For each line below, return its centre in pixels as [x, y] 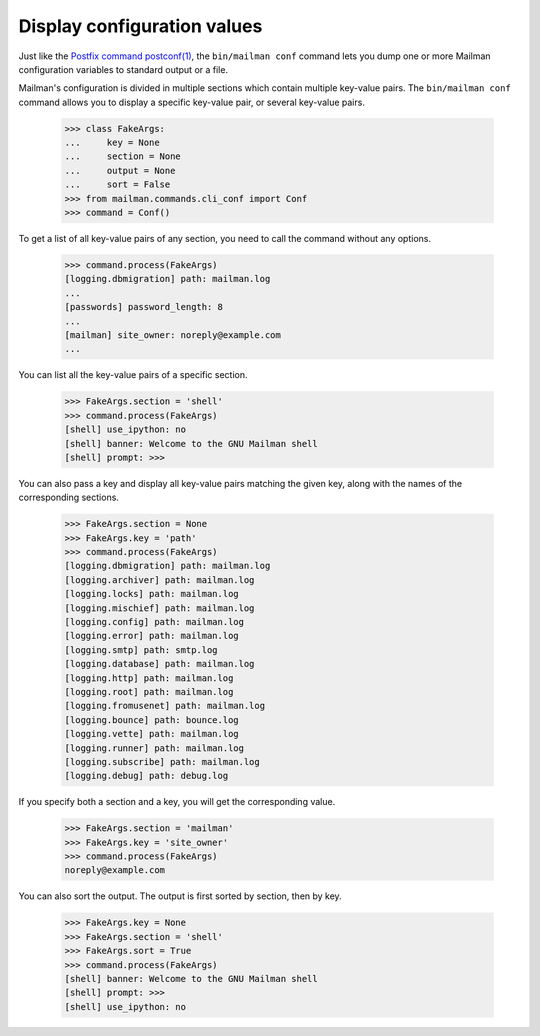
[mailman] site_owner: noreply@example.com [173, 334]
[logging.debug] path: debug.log [146, 776]
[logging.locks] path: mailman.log [151, 594]
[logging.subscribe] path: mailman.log [162, 761]
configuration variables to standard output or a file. [123, 69]
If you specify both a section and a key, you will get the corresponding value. [177, 802]
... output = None [120, 170]
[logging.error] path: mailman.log [151, 636]
